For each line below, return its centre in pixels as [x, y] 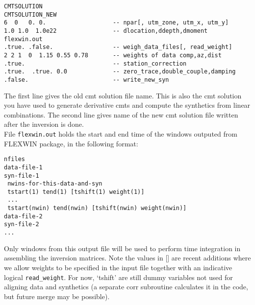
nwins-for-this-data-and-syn [55, 184]
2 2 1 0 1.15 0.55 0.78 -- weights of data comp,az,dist [113, 55]
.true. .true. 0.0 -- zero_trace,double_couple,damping [120, 72]
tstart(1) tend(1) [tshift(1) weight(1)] [76, 192]
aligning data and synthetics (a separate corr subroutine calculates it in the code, [126, 287]
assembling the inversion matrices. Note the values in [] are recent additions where [127, 258]
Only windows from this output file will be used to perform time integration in [122, 248]
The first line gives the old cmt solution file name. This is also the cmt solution [123, 95]
